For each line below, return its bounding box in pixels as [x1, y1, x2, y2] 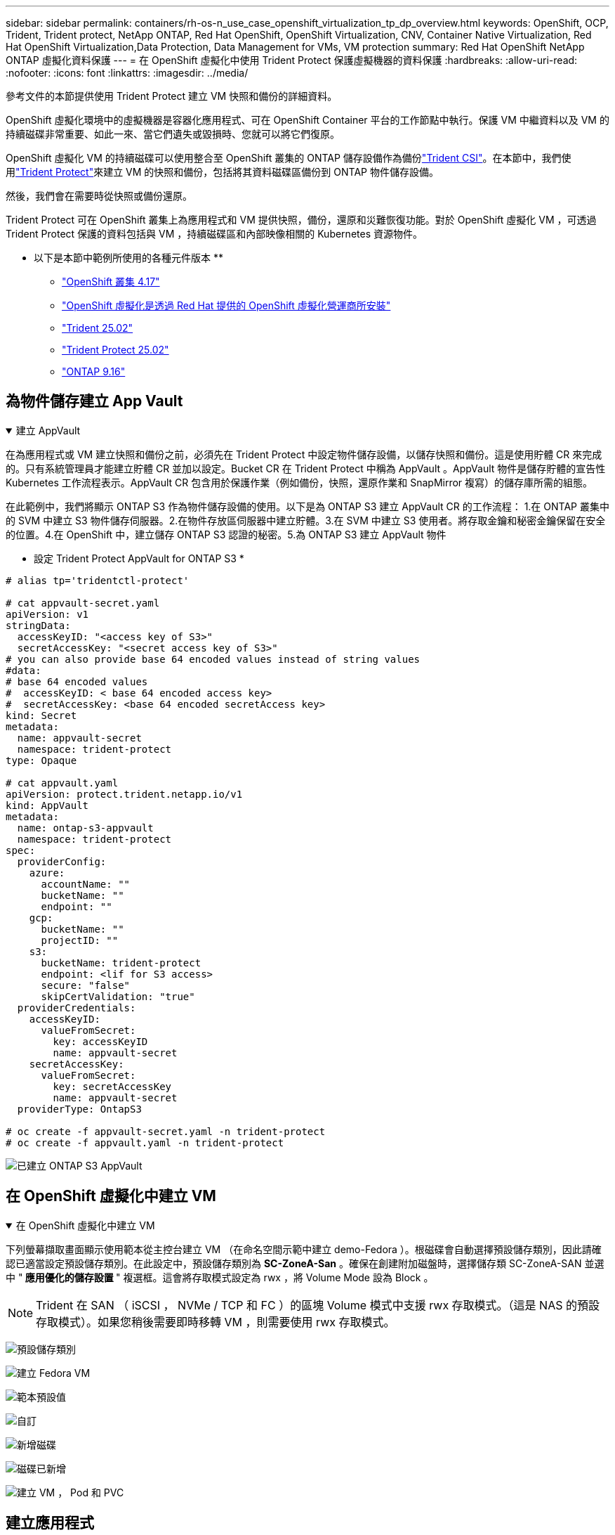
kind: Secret [6, 709, 77, 721]
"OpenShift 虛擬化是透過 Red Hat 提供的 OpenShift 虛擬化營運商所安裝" [62, 299, 391, 311]
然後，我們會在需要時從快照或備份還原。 [6, 190, 192, 202]
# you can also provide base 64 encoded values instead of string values [6, 653, 421, 665]
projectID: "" [41, 934, 119, 946]
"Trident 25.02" [62, 322, 133, 334]
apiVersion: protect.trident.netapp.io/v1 [6, 788, 243, 800]
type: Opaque [6, 754, 77, 766]
